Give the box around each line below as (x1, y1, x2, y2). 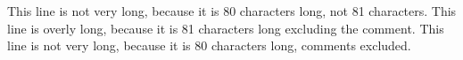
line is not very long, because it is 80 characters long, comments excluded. (7, 36, 411, 55)
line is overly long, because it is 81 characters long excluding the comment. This (7, 19, 444, 37)
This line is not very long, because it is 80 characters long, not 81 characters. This (7, 2, 457, 19)
